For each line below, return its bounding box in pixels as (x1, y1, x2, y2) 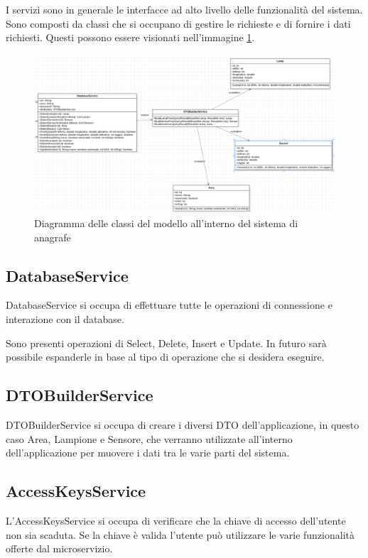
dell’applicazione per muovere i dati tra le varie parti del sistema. (6, 445, 290, 460)
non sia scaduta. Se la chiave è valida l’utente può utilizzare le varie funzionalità (6, 527, 355, 542)
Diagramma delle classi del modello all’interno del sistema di (34, 215, 298, 230)
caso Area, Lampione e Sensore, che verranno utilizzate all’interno (6, 431, 293, 446)
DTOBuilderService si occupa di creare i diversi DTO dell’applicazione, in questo (6, 417, 359, 432)
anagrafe (34, 229, 71, 244)
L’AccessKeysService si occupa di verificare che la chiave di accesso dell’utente (6, 513, 346, 527)
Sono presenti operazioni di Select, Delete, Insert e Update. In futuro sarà (6, 335, 327, 350)
